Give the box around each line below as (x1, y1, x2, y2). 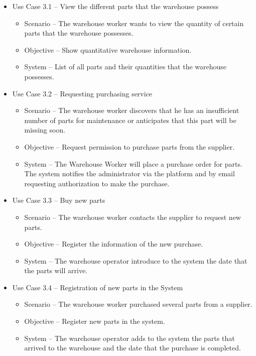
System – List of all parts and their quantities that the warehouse (24, 61, 227, 72)
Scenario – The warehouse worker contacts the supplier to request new (24, 211, 241, 222)
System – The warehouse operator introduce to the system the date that (24, 255, 247, 266)
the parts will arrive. (24, 265, 88, 276)
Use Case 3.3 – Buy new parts (12, 195, 105, 205)
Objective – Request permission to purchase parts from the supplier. (24, 141, 235, 152)
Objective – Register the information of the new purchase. (24, 239, 203, 249)
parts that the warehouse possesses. (24, 28, 134, 38)
